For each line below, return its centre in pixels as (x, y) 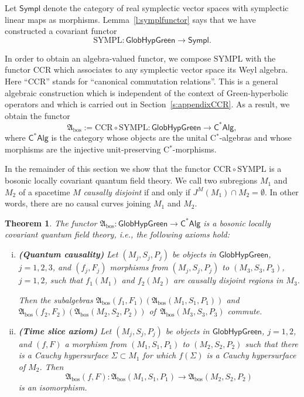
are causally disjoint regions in (228, 280)
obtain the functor (37, 115)
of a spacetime (44, 191)
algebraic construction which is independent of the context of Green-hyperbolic (146, 92)
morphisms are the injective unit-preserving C (87, 149)
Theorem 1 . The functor (51, 223)
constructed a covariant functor (61, 31)
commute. (245, 311)
